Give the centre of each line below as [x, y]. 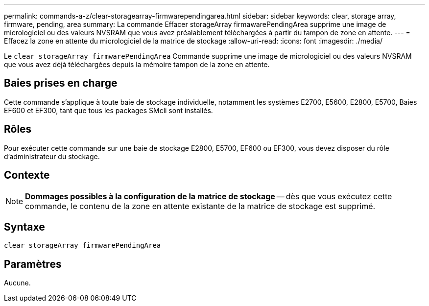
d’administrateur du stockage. [52, 156]
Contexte [27, 175]
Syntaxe [24, 227]
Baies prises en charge [61, 83]
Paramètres [33, 264]
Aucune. [17, 283]
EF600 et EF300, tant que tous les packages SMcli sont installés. [108, 110]
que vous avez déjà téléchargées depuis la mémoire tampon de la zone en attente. [137, 64]
